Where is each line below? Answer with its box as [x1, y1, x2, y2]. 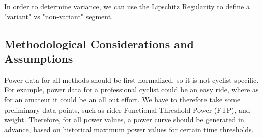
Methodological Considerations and [4, 36, 194, 51]
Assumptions [4, 50, 73, 66]
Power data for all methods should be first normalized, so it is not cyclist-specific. [4, 74, 259, 85]
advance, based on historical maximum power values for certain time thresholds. [4, 124, 254, 134]
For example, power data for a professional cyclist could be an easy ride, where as [4, 84, 259, 95]
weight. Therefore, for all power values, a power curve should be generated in [4, 114, 244, 125]
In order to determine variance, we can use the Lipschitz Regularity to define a [4, 1, 250, 11]
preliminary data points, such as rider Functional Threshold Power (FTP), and [4, 104, 250, 115]
